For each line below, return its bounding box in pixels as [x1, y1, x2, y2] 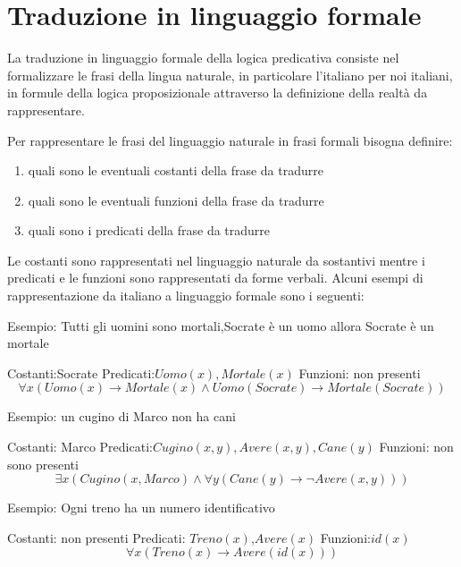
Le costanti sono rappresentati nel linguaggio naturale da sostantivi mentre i [7, 250, 425, 269]
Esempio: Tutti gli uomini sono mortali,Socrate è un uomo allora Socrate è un [7, 316, 434, 334]
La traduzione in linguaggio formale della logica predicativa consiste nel [7, 48, 399, 67]
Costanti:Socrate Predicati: [7, 363, 155, 382]
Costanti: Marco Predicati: [7, 437, 153, 456]
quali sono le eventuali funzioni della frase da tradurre [28, 190, 324, 209]
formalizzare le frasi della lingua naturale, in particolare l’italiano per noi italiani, [7, 65, 453, 84]
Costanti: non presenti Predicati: [7, 528, 186, 546]
